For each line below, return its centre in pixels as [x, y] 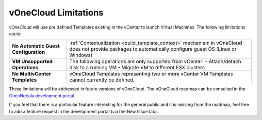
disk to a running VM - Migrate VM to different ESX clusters [137, 68]
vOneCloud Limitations [56, 13]
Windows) [81, 55]
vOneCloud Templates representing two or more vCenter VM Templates [151, 74]
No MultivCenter [31, 74]
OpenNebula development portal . [42, 96]
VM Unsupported [32, 61]
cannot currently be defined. [102, 80]
